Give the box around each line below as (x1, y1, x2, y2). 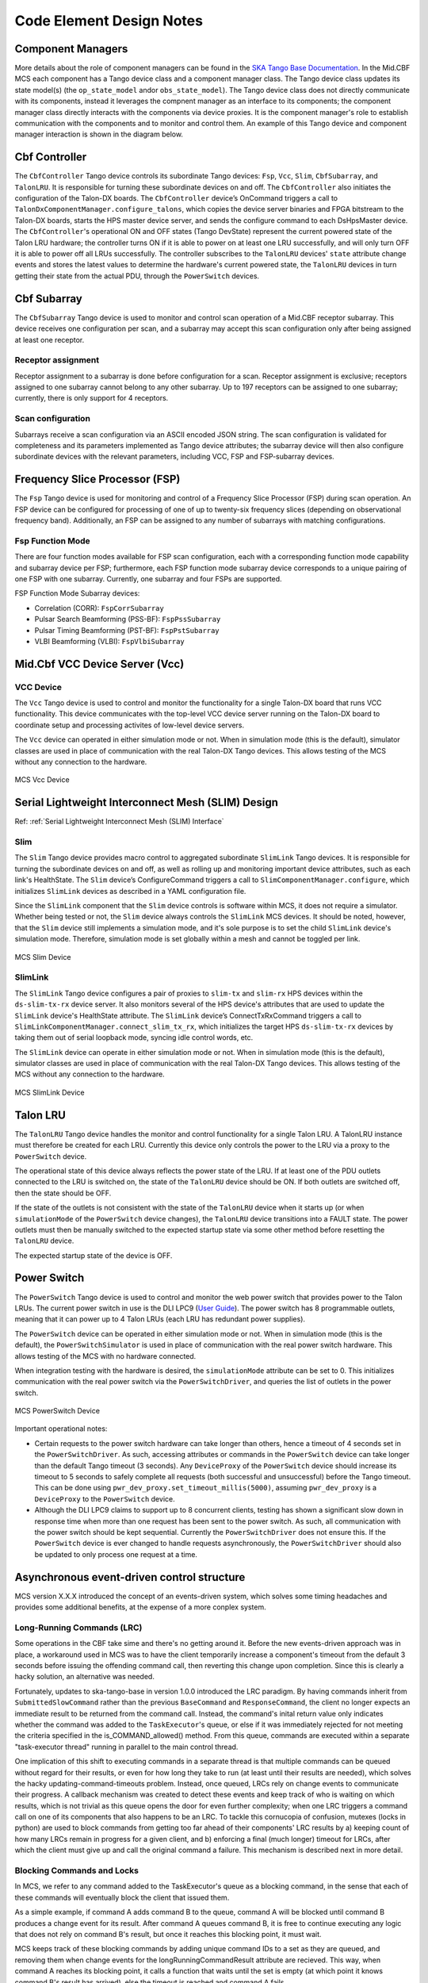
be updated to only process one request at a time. (34, 1549, 198, 1559)
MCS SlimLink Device (14, 1087, 85, 1097)
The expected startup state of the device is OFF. (14, 1250, 173, 1260)
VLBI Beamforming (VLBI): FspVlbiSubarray (34, 636, 185, 646)
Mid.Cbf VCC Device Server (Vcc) (14, 657, 185, 670)
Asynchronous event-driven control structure (14, 1571, 246, 1584)
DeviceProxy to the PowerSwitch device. (34, 1494, 175, 1503)
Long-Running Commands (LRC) (14, 1622, 143, 1633)
